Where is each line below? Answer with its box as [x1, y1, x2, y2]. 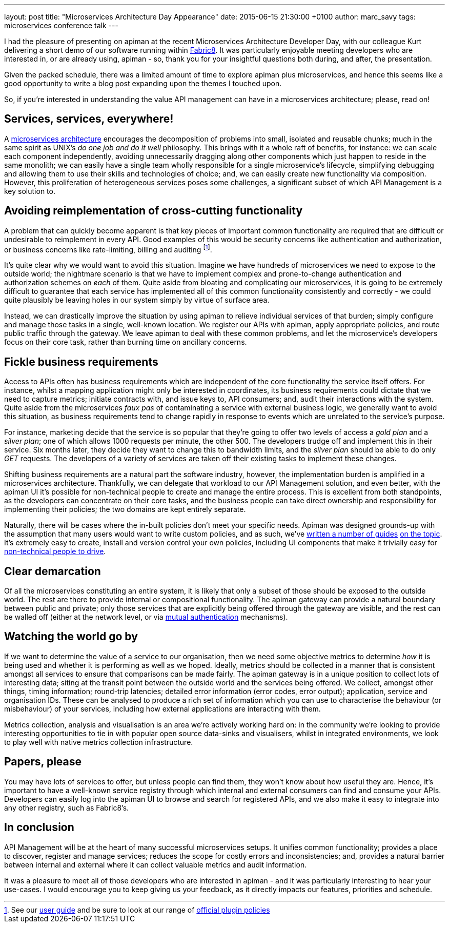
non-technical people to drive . [4, 547, 106, 556]
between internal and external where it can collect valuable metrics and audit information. [4, 860, 307, 869]
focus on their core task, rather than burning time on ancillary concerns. [4, 338, 247, 347]
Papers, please [4, 755, 82, 768]
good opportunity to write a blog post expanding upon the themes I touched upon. [4, 79, 282, 88]
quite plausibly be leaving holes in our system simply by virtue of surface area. [4, 295, 270, 305]
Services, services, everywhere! [4, 112, 174, 126]
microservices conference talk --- [4, 21, 118, 30]
